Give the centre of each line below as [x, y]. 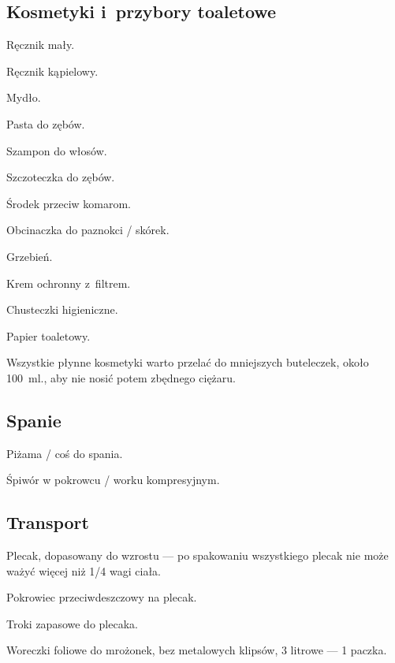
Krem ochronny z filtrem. [69, 283]
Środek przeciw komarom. [69, 203]
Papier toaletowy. [48, 335]
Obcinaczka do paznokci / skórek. [88, 230]
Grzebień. [30, 256]
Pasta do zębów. [46, 123]
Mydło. [24, 97]
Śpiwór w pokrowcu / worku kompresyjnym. [113, 480]
